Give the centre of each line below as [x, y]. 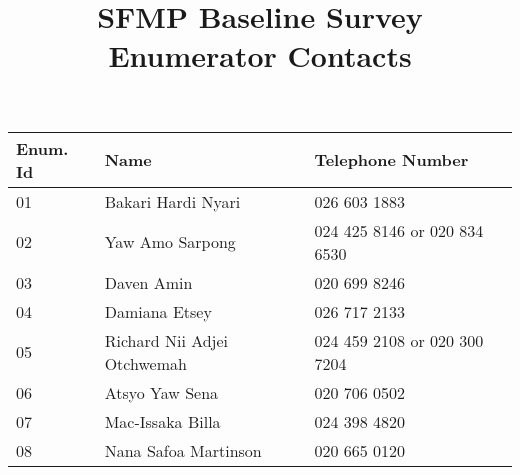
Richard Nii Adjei [166, 340]
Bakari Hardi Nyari [172, 201]
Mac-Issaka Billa [162, 421]
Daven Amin [148, 282]
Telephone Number [391, 160]
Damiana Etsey [158, 311]
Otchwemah [145, 363]
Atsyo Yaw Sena [161, 392]
